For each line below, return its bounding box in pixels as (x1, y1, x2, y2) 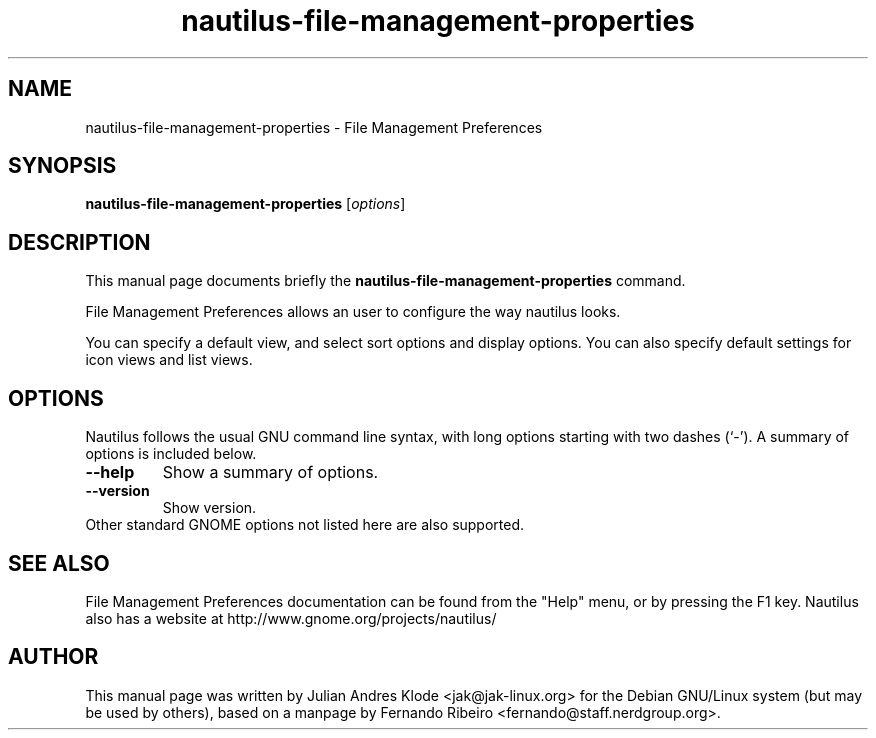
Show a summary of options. (162, 462, 379, 483)
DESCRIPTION (8, 229, 151, 255)
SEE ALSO (8, 550, 110, 576)
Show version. (162, 499, 257, 517)
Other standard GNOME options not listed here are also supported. (85, 516, 525, 534)
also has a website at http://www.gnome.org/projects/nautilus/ (85, 609, 497, 627)
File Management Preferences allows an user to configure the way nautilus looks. (85, 303, 621, 321)
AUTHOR (8, 644, 99, 670)
